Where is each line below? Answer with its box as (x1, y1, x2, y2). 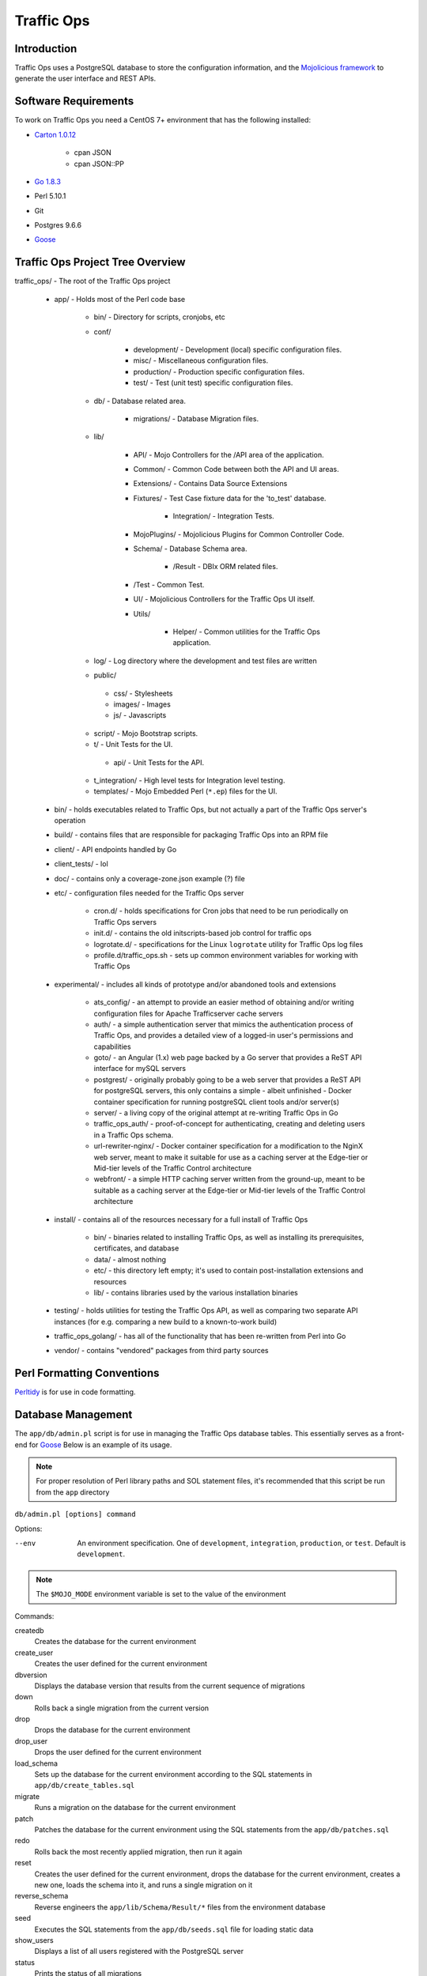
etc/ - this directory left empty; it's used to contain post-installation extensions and (93, 1265, 364, 1276)
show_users (14, 1935, 55, 1944)
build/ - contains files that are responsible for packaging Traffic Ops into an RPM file (54, 830, 328, 839)
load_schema (14, 1759, 59, 1768)
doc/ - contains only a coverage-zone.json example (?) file (54, 873, 245, 883)
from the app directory (36, 1487, 110, 1497)
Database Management (14, 1408, 133, 1422)
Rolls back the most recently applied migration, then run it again (34, 1846, 243, 1857)
